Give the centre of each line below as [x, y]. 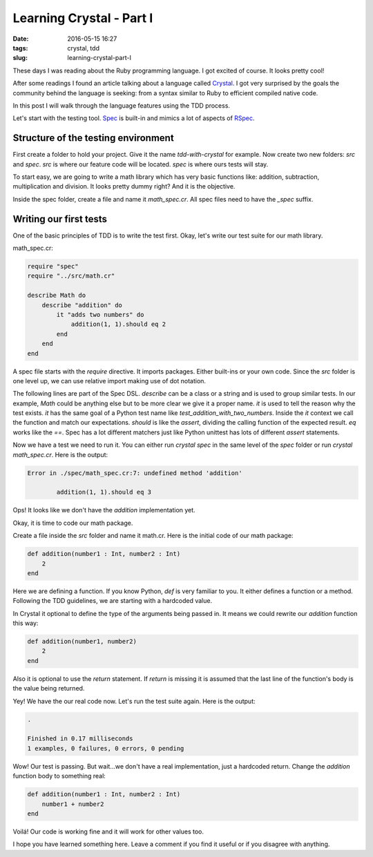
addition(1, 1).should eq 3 [104, 492]
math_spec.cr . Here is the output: [60, 454]
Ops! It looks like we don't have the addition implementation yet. [104, 510]
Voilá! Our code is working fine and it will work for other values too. [108, 831]
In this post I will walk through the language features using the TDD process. [122, 105]
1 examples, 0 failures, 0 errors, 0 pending [106, 748]
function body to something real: [59, 776]
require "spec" [53, 267]
